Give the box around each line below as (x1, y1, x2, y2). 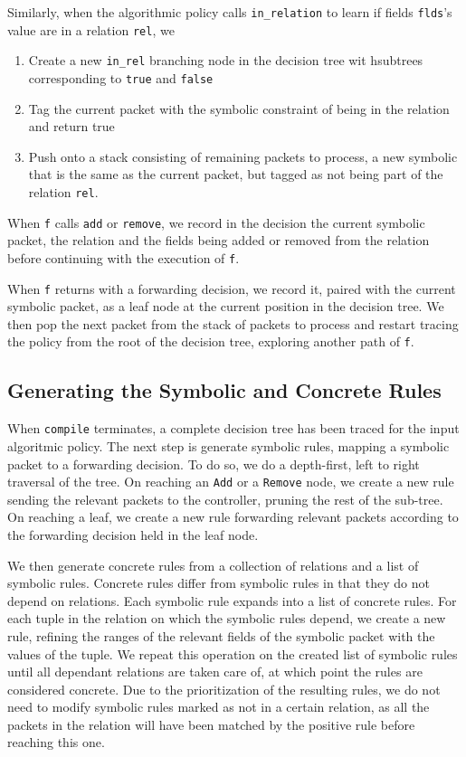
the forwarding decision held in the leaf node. (7, 525, 259, 544)
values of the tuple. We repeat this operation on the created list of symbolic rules (7, 644, 458, 663)
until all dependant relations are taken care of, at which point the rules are (7, 662, 423, 681)
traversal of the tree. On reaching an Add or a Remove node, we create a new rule (7, 472, 454, 491)
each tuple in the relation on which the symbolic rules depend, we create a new (7, 609, 446, 628)
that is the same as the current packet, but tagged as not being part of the (28, 165, 443, 184)
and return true (28, 117, 115, 136)
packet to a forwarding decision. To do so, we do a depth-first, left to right (7, 454, 420, 473)
